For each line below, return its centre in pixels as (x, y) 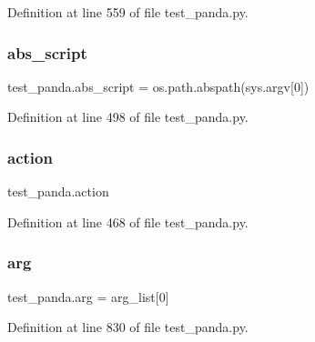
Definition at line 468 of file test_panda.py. (128, 221)
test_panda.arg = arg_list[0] (88, 296)
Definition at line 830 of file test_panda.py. (128, 327)
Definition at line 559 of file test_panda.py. (128, 12)
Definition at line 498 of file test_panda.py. (128, 117)
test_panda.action (58, 191)
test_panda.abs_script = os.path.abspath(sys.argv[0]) (158, 86)
